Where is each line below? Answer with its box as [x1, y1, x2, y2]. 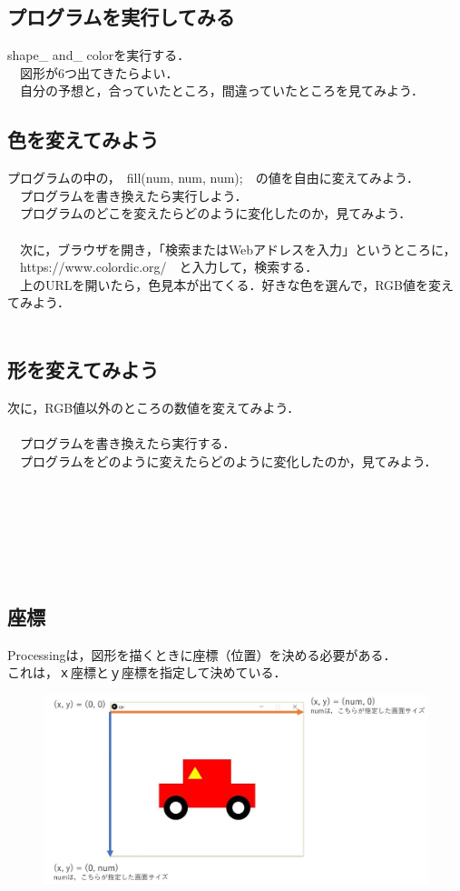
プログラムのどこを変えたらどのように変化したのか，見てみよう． [19, 204, 412, 223]
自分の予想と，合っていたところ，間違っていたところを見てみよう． [19, 81, 424, 100]
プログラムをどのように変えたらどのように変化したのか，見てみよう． [19, 451, 437, 470]
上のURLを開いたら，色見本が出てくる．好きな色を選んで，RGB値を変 [19, 275, 441, 294]
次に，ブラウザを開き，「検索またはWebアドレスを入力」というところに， [19, 239, 456, 258]
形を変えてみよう [7, 355, 159, 383]
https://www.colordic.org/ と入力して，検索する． [19, 257, 318, 276]
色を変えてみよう [7, 125, 159, 154]
